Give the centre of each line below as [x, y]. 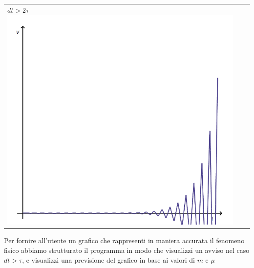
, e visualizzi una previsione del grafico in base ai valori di [108, 259]
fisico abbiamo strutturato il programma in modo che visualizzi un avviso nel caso [127, 250]
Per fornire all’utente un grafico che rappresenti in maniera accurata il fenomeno [124, 240]
